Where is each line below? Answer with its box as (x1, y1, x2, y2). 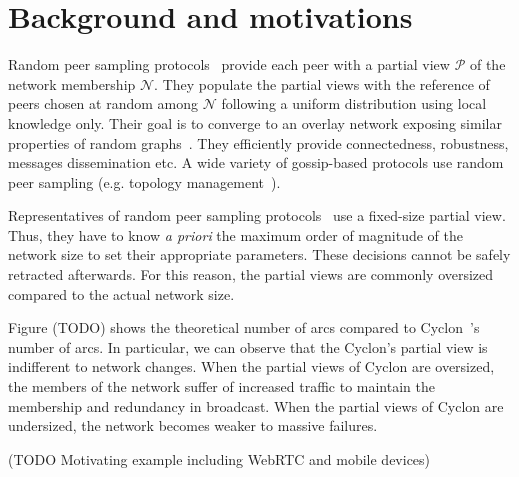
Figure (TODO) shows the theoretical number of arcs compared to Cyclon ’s (8, 317, 480, 338)
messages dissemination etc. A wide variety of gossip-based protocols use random (8, 152, 504, 173)
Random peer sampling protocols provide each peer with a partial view (8, 54, 450, 75)
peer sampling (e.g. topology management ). (8, 171, 281, 192)
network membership (8, 73, 136, 94)
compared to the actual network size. (8, 283, 235, 304)
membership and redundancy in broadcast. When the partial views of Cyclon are (8, 395, 504, 416)
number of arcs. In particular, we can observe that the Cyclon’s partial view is (8, 336, 488, 357)
